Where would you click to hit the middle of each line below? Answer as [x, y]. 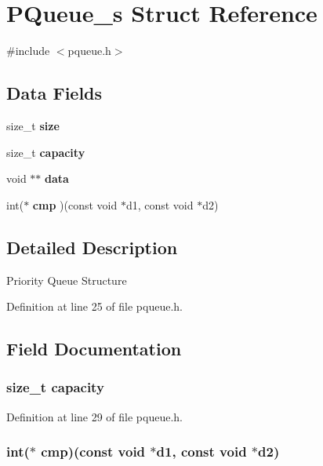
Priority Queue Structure [67, 280]
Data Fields [54, 93]
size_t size [33, 125]
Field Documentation [94, 349]
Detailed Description [92, 247]
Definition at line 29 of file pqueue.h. [95, 416]
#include [28, 51]
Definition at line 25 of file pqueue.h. [95, 306]
